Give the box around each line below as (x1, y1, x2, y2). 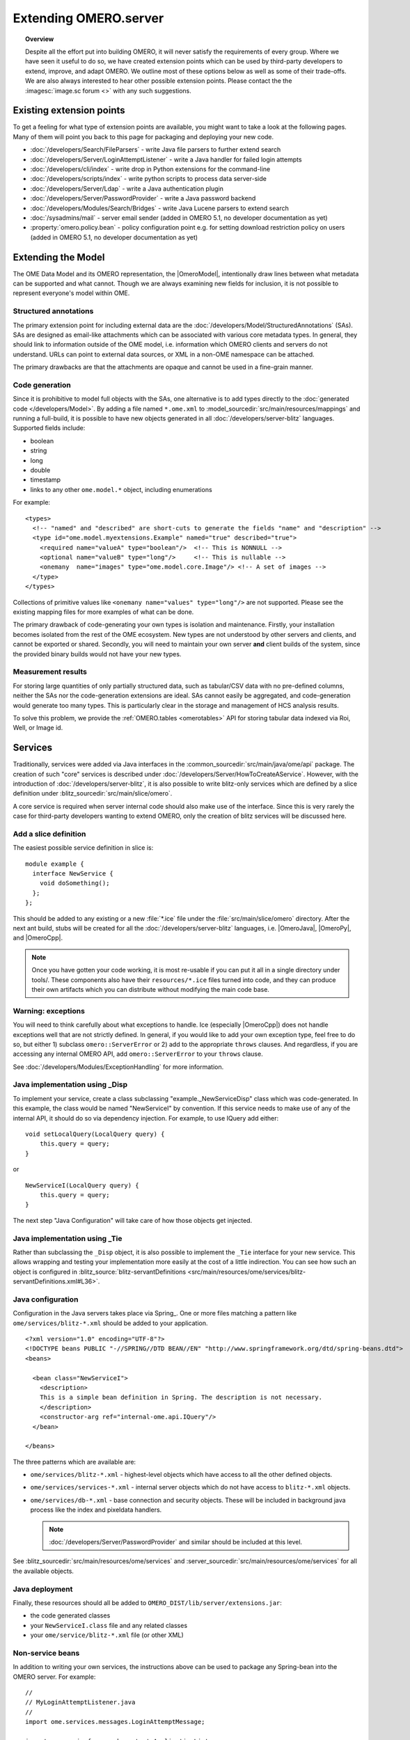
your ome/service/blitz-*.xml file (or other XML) (30, 1631, 184, 1639)
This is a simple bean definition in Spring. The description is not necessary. (39, 1393, 323, 1402)
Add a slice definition (13, 829, 86, 839)
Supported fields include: (13, 424, 86, 432)
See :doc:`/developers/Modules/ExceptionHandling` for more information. (13, 1062, 224, 1071)
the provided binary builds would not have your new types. (13, 649, 182, 658)
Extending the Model (13, 251, 105, 263)
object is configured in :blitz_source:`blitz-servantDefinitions (13, 1267, 187, 1276)
